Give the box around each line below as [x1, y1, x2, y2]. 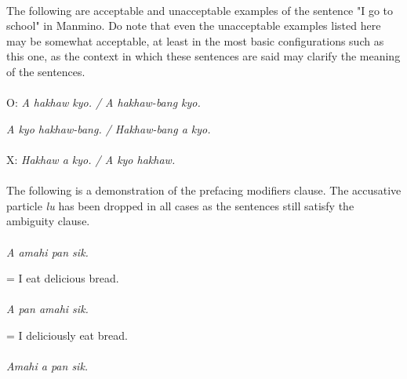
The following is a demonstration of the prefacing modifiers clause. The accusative [6, 182, 402, 199]
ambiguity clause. [6, 213, 90, 229]
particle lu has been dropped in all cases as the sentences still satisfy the [6, 197, 354, 213]
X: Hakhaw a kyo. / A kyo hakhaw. [6, 151, 176, 167]
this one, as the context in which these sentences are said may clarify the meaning [6, 48, 401, 64]
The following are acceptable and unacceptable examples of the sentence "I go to [6, 2, 394, 18]
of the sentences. [6, 63, 85, 79]
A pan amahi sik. [6, 301, 89, 317]
